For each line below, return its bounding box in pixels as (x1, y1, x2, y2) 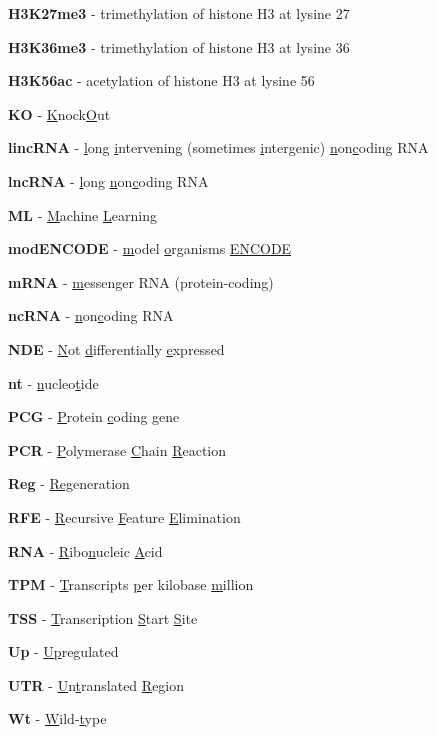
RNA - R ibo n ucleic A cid (8, 540, 163, 561)
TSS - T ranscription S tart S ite (8, 607, 198, 628)
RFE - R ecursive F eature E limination (8, 506, 241, 527)
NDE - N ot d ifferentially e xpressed (8, 338, 225, 359)
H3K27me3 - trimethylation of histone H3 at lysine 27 (8, 3, 350, 23)
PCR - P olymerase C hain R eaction (8, 439, 227, 460)
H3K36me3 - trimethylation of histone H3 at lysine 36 (8, 36, 350, 57)
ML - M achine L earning (8, 204, 157, 225)
